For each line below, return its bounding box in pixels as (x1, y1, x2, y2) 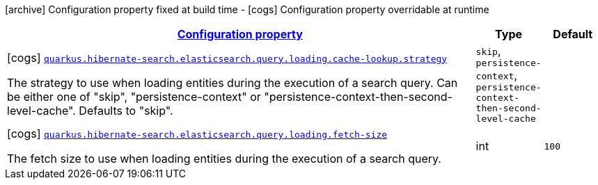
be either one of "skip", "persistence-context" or (7, 89, 261, 104)
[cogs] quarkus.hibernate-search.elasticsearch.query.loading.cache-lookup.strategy (7, 50, 448, 65)
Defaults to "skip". (79, 103, 173, 118)
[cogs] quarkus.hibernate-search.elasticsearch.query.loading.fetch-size (7, 127, 388, 140)
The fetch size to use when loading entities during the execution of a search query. (7, 152, 441, 166)
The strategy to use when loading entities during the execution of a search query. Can (7, 75, 458, 90)
